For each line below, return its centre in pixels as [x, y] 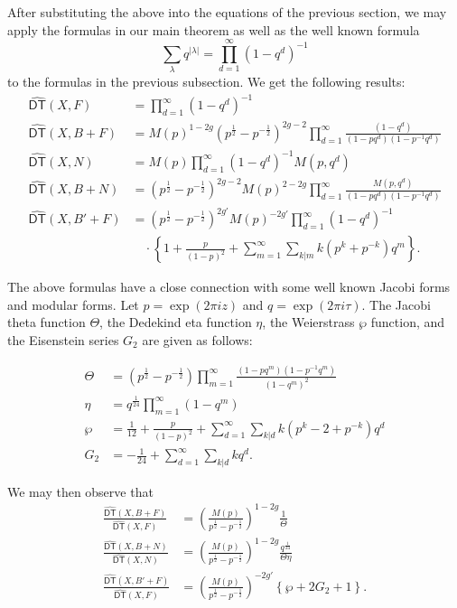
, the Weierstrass [308, 322]
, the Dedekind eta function [176, 322]
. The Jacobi [396, 304]
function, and [408, 322]
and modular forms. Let [73, 304]
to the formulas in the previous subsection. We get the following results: [206, 82]
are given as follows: [197, 340]
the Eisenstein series [63, 340]
